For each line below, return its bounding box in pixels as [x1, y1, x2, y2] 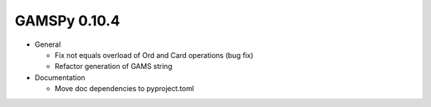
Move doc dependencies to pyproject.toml [54, 84, 195, 94]
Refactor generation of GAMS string [54, 62, 173, 71]
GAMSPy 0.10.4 [14, 12, 121, 29]
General [34, 40, 61, 49]
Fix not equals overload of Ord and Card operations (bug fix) [54, 50, 254, 59]
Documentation [34, 72, 85, 82]
